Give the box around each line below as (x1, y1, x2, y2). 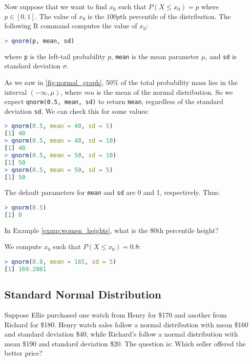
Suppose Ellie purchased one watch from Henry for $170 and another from (4, 309, 227, 319)
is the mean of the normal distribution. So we (96, 86, 233, 97)
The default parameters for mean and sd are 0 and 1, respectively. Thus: (4, 187, 220, 197)
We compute (4, 241, 42, 252)
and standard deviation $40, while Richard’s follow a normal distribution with (4, 329, 238, 339)
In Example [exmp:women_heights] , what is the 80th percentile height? (4, 225, 219, 235)
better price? (4, 348, 42, 358)
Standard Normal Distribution (4, 287, 162, 302)
